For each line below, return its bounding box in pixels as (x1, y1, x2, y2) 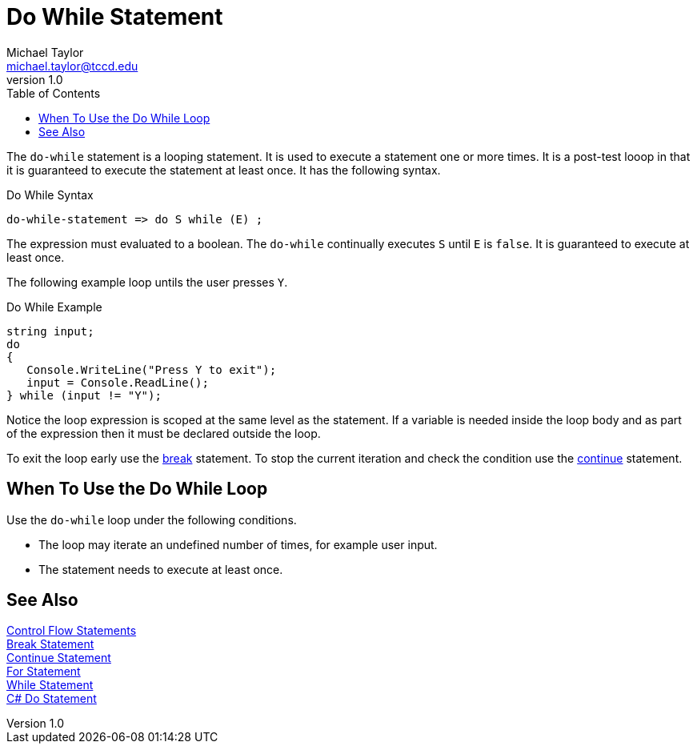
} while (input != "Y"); (6, 388, 162, 402)
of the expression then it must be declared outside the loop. (6, 426, 321, 440)
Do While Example (6, 299, 102, 314)
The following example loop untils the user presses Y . (6, 275, 288, 289)
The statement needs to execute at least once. (38, 562, 283, 576)
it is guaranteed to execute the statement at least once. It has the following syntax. (6, 162, 441, 177)
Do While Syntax (6, 187, 94, 202)
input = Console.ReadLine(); (26, 375, 209, 389)
